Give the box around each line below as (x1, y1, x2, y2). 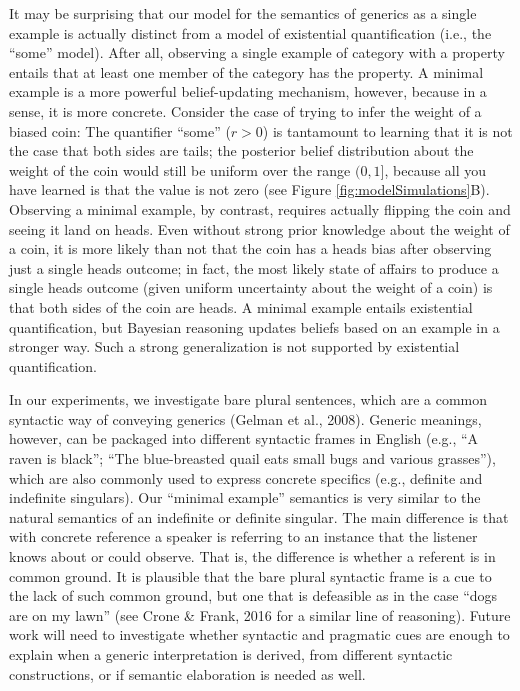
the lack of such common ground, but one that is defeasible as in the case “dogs (9, 585, 498, 606)
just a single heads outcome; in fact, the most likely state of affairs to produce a (9, 257, 499, 278)
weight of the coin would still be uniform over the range (9, 159, 351, 180)
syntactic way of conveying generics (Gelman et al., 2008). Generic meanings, (9, 408, 482, 429)
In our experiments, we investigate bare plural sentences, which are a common (9, 389, 488, 410)
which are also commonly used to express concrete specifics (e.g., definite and (9, 467, 483, 488)
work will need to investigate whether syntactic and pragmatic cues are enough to (9, 624, 510, 645)
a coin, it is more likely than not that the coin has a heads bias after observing (9, 238, 492, 259)
